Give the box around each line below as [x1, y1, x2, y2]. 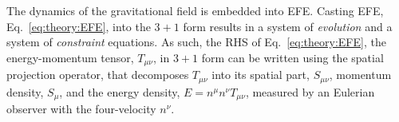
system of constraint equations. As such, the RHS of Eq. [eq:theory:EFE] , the [6, 33, 386, 50]
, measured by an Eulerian [245, 83, 375, 100]
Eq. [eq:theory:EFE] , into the [6, 18, 151, 34]
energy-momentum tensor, [6, 49, 134, 65]
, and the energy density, [59, 83, 180, 100]
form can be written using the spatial [201, 49, 384, 65]
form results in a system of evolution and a [183, 18, 393, 34]
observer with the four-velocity [6, 100, 156, 117]
